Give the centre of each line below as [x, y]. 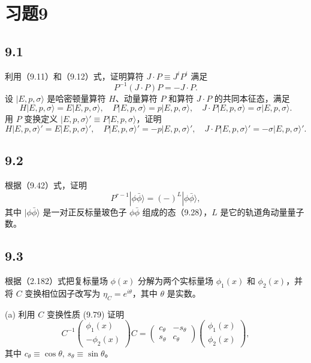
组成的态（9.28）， [177, 211]
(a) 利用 [20, 314]
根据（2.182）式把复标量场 [56, 281]
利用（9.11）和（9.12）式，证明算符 [74, 76]
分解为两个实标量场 [176, 281]
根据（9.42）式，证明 [46, 185]
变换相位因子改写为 [63, 293]
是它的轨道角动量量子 [262, 211]
